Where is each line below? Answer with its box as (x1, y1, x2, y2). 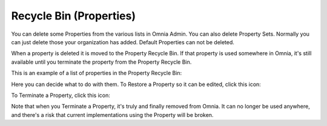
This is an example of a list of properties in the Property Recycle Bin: (11, 70, 182, 77)
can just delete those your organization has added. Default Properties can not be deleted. (11, 38, 234, 45)
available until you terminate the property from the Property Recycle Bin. (11, 58, 192, 65)
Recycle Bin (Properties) (11, 9, 136, 22)
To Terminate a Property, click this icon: (11, 91, 110, 99)
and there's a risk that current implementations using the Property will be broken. (11, 111, 214, 118)
